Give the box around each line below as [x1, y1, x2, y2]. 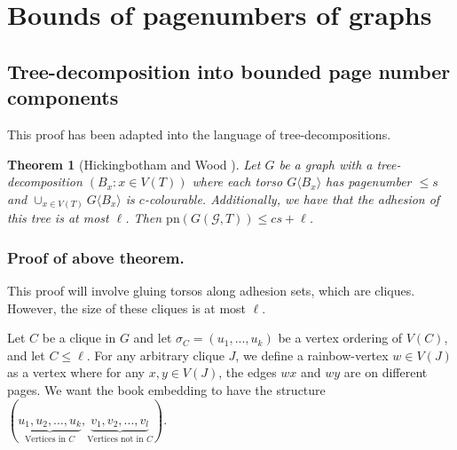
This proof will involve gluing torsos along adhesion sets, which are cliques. [7, 281, 415, 300]
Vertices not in [87, 434, 144, 444]
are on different [343, 363, 428, 382]
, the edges [218, 363, 277, 382]
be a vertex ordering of [278, 328, 403, 347]
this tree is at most [7, 209, 109, 227]
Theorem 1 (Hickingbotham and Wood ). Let [7, 154, 261, 173]
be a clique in [42, 328, 116, 347]
